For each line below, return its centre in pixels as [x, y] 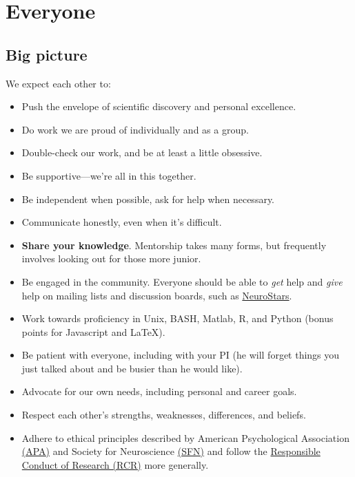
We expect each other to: [58, 83]
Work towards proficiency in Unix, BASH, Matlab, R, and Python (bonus [177, 318]
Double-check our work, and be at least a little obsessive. [142, 152]
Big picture [47, 54]
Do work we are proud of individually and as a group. [135, 129]
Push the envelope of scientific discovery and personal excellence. [159, 106]
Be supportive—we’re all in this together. [109, 175]
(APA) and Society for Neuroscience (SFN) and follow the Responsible [171, 451]
